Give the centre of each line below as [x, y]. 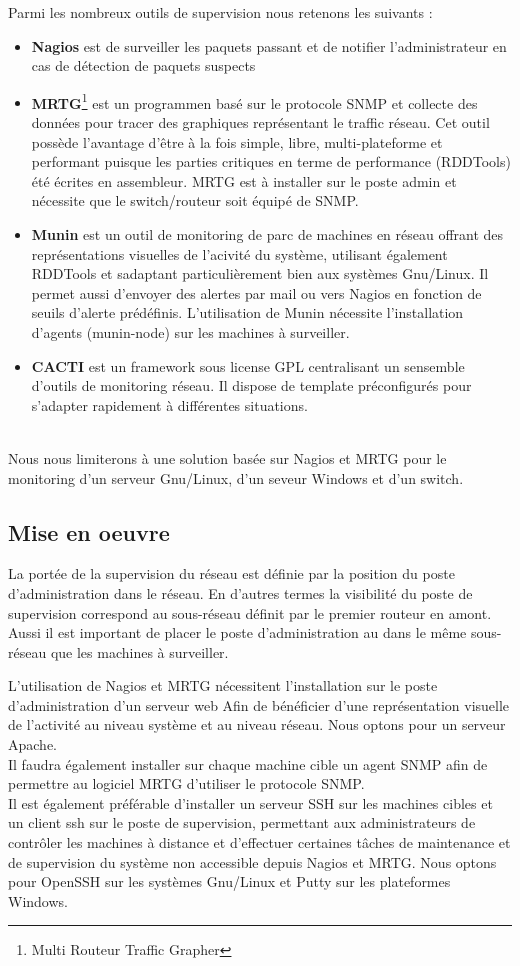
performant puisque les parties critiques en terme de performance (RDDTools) [271, 161]
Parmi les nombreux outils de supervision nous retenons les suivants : [220, 12]
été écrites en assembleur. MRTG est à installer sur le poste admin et [244, 180]
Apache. [32, 744]
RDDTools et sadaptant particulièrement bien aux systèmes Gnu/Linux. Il [260, 273]
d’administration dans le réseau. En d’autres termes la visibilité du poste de [240, 592]
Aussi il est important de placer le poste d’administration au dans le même [237, 632]
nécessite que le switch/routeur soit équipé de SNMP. [195, 200]
